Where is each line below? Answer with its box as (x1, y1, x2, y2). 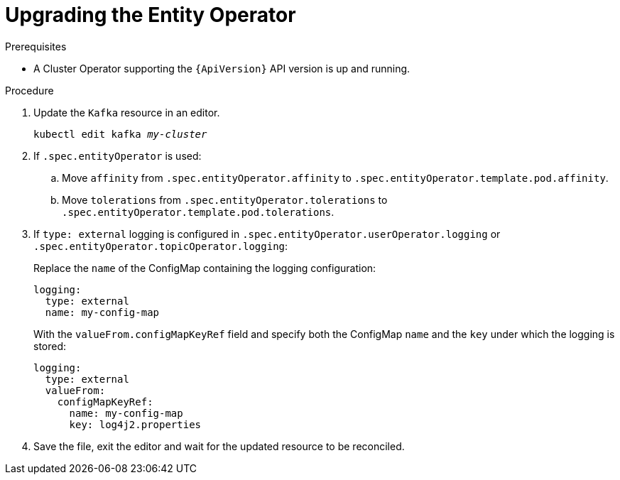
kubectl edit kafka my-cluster (33, 128, 207, 140)
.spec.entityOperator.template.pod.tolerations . (62, 205, 335, 218)
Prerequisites (5, 40, 67, 53)
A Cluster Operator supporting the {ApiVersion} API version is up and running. (33, 62, 410, 75)
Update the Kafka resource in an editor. (33, 106, 220, 119)
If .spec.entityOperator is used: (33, 149, 202, 162)
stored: (33, 339, 67, 352)
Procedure (5, 84, 54, 97)
